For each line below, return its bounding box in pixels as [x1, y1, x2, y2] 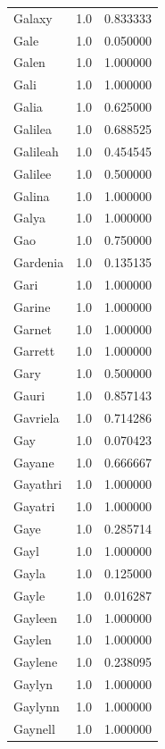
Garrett [13, 341, 55, 360]
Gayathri [13, 475, 62, 493]
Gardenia [13, 253, 64, 272]
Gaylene [13, 652, 58, 671]
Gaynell [13, 719, 55, 737]
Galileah [13, 141, 59, 160]
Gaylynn [13, 696, 60, 715]
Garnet [13, 319, 52, 338]
